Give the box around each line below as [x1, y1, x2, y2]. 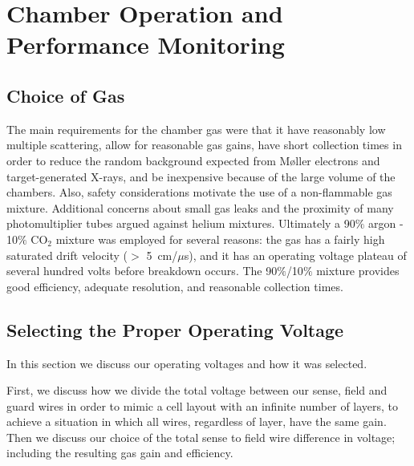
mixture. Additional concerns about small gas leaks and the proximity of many [6, 199, 394, 216]
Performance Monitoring [6, 28, 285, 61]
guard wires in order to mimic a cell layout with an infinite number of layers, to [6, 397, 399, 414]
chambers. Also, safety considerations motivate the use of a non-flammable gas [6, 184, 392, 201]
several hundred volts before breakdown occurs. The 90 [6, 262, 278, 279]
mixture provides [316, 262, 400, 279]
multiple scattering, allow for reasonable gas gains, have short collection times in [6, 136, 402, 153]
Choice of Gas [6, 83, 125, 107]
